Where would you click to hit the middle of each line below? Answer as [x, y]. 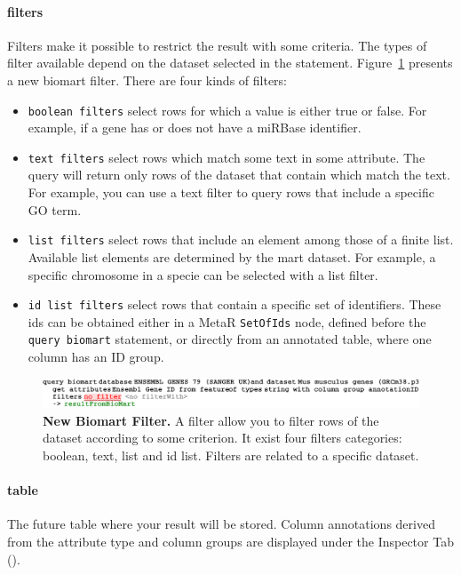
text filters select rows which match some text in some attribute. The [227, 157]
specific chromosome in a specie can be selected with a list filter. [203, 274]
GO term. [55, 209]
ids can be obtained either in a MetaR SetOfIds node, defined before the [227, 321]
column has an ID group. [96, 357]
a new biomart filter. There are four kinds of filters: [147, 80]
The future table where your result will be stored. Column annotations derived [221, 524]
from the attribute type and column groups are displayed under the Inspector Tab [230, 541]
